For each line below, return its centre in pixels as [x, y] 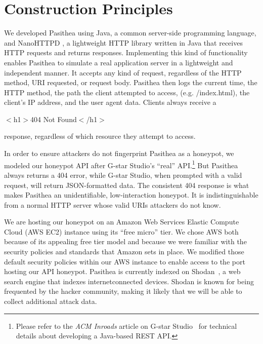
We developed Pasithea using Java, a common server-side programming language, [130, 33]
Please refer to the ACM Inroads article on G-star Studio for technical [126, 326]
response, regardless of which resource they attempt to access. [100, 136]
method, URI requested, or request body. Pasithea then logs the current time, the [131, 82]
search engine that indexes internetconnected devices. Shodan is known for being [129, 281]
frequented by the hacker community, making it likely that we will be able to [123, 291]
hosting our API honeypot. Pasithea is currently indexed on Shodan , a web [122, 271]
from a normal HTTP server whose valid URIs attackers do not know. [113, 204]
